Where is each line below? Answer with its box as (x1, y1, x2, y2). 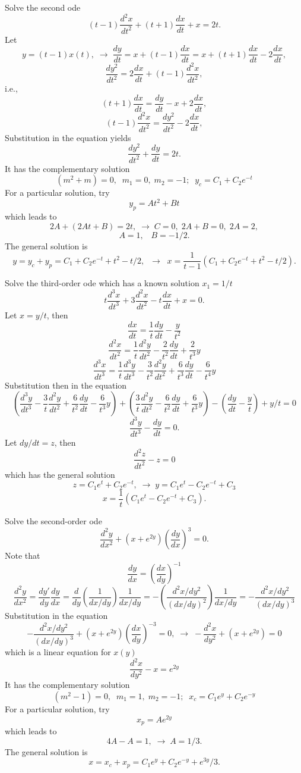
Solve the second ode (5, 1, 81, 13)
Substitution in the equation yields (5, 131, 131, 143)
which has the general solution (5, 468, 115, 480)
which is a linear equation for (5, 646, 111, 658)
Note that (5, 549, 40, 562)
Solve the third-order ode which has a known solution (5, 277, 199, 289)
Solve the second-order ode (5, 514, 102, 527)
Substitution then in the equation (5, 378, 127, 391)
